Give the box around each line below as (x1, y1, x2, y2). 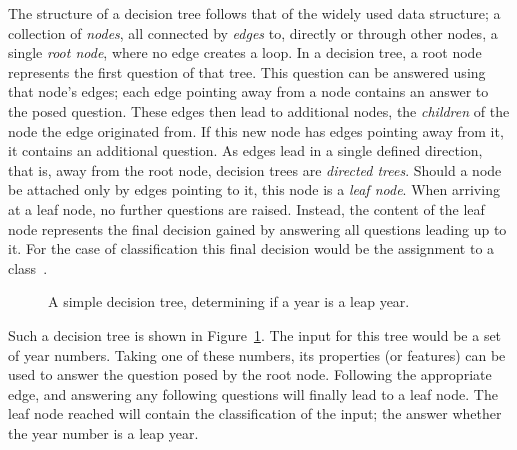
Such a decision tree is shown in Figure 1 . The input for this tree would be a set (8, 324, 502, 345)
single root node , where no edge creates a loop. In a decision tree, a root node (8, 42, 482, 63)
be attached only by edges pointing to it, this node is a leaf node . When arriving (8, 179, 500, 200)
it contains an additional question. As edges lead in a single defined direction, (8, 140, 483, 161)
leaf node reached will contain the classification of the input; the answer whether (8, 403, 502, 424)
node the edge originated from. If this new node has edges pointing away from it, (8, 120, 504, 141)
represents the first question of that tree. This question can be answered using (8, 61, 486, 82)
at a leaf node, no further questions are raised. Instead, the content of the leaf (8, 198, 485, 219)
